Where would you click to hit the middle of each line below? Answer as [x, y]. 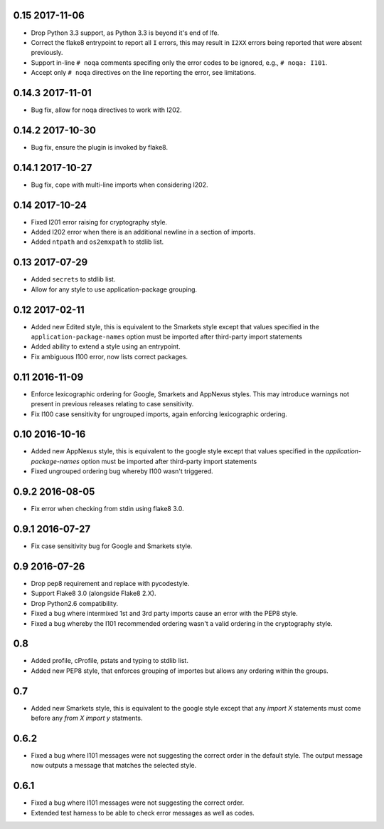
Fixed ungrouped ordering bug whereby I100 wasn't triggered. [122, 471]
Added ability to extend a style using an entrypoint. [106, 346]
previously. [47, 53]
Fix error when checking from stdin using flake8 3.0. [107, 509]
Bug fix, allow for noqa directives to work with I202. [106, 110]
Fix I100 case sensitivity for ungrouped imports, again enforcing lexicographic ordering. [159, 414]
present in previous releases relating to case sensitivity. [112, 404]
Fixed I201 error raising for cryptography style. [99, 222]
